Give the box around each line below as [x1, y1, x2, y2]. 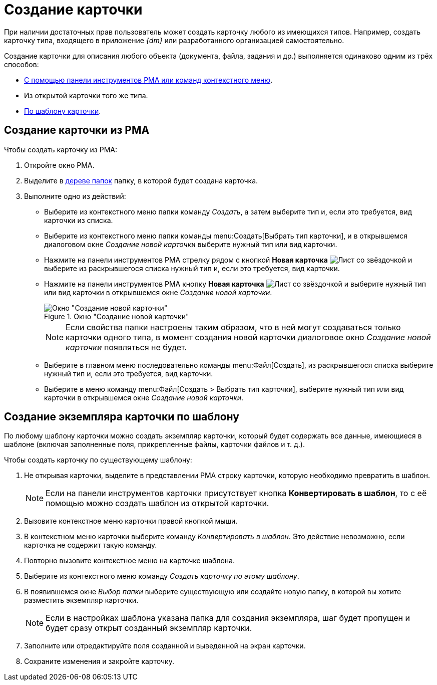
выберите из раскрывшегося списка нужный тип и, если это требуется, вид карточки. [44, 264, 340, 273]
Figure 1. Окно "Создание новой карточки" [44, 312, 189, 321]
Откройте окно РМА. [24, 160, 95, 169]
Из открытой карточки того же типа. [24, 91, 148, 100]
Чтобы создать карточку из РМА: [4, 145, 117, 154]
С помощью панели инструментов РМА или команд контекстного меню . [24, 75, 273, 84]
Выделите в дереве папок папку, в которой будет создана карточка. [24, 176, 258, 185]
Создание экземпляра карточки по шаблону [4, 410, 239, 423]
